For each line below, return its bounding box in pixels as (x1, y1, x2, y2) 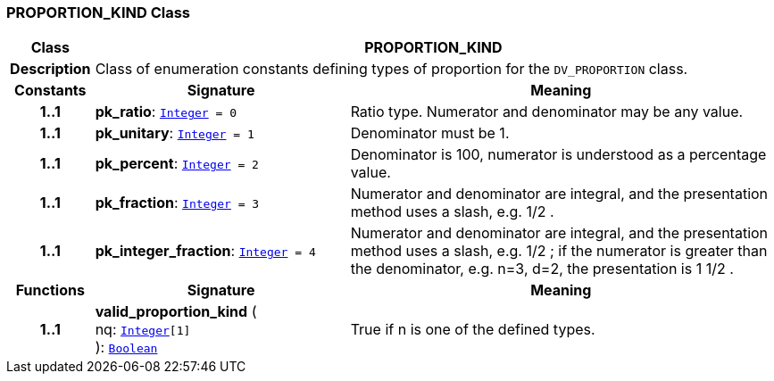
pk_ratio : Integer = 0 (95, 103, 237, 121)
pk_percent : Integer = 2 (95, 154, 259, 173)
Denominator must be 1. (350, 124, 510, 143)
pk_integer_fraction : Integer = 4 (95, 242, 316, 261)
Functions (15, 281, 85, 300)
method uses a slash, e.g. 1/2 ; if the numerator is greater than (350, 242, 768, 261)
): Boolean (95, 338, 158, 357)
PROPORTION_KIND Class (6, 4, 190, 21)
